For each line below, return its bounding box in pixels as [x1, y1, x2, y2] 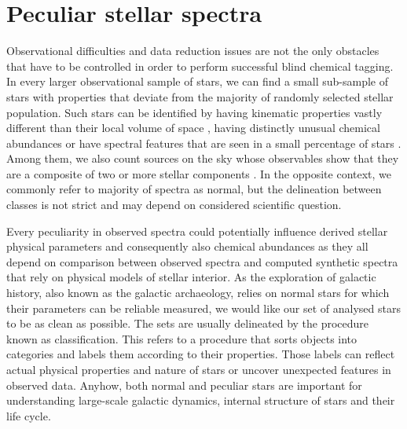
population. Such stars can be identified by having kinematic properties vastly [6, 104, 383, 120]
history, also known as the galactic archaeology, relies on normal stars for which [6, 284, 390, 301]
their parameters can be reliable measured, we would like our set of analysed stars [6, 299, 401, 316]
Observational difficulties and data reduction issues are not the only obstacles [6, 42, 379, 59]
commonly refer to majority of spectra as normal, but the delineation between [6, 181, 382, 197]
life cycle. [6, 407, 51, 423]
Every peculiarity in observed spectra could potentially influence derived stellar [6, 222, 388, 239]
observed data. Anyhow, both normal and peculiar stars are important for [6, 376, 362, 393]
